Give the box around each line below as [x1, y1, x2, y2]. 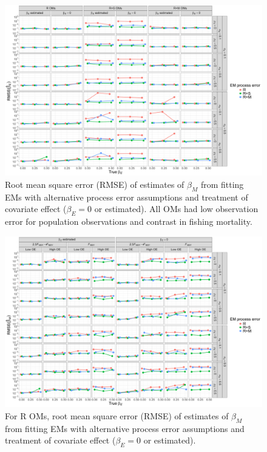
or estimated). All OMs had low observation [94, 202, 259, 215]
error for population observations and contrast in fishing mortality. [5, 215, 252, 228]
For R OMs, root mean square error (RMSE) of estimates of [5, 409, 229, 422]
